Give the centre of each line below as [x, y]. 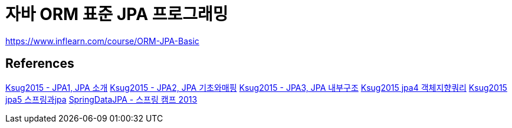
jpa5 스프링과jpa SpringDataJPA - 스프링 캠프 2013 [101, 99]
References [40, 64]
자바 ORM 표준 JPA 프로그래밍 [117, 14]
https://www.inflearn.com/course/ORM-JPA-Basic [102, 41]
